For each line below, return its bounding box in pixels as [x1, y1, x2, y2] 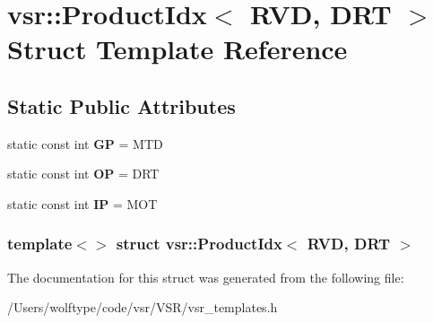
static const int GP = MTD [7, 134, 163, 153]
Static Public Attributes [7, 92, 236, 119]
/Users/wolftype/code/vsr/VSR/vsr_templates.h [7, 298, 278, 317]
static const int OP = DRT [7, 164, 160, 183]
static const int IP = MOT [7, 194, 158, 213]
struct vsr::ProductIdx [116, 232, 282, 255]
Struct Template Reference [7, 31, 348, 67]
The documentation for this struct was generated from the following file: [7, 267, 404, 286]
